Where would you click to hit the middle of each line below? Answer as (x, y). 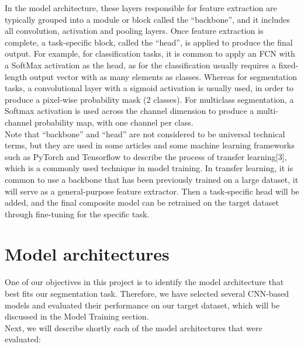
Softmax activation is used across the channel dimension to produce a (129, 111)
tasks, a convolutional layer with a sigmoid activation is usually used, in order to (149, 88)
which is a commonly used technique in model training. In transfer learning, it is (149, 168)
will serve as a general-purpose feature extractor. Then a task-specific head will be (152, 191)
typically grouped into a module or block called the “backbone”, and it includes (147, 19)
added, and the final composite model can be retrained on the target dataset (142, 202)
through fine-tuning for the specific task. (77, 214)
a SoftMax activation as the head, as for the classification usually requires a (140, 65)
